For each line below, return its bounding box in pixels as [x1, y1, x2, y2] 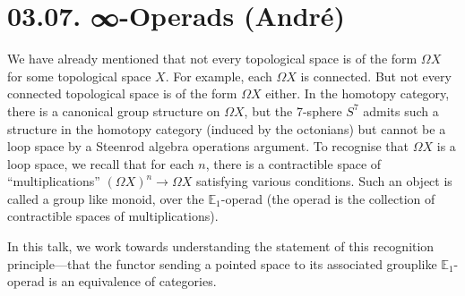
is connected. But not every [300, 66, 452, 85]
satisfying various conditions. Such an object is [195, 172, 452, 190]
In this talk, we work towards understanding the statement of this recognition [7, 237, 435, 256]
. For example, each [165, 66, 272, 85]
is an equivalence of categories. [48, 272, 217, 291]
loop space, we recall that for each [7, 154, 194, 173]
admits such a [363, 101, 439, 120]
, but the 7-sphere [244, 101, 342, 120]
